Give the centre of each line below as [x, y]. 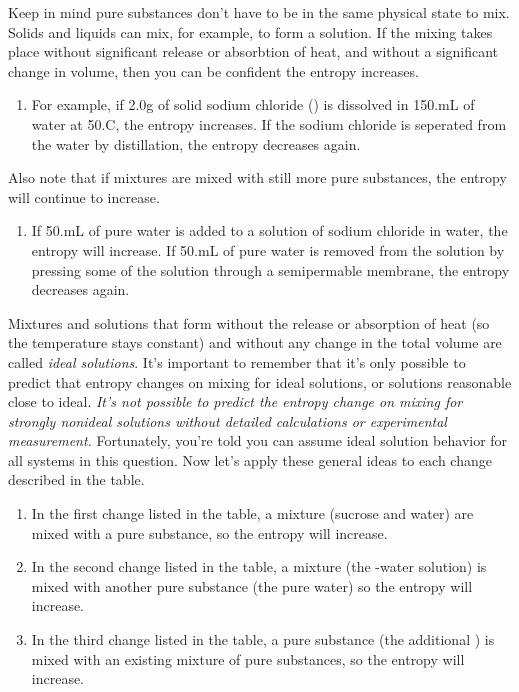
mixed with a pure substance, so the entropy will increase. [209, 532]
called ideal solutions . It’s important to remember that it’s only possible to [237, 361]
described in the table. [76, 479]
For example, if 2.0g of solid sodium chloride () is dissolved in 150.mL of [253, 104]
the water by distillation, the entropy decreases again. [196, 143]
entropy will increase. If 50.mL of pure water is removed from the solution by [268, 249]
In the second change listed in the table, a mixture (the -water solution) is [259, 566]
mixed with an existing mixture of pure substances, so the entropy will [248, 658]
